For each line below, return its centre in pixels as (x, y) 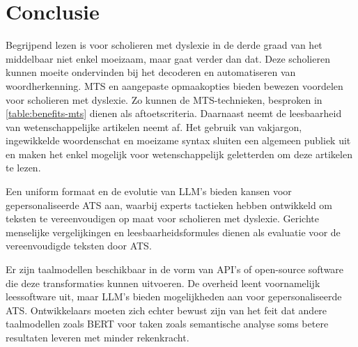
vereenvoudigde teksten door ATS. (79, 246)
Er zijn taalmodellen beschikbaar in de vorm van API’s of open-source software (175, 269)
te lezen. (23, 168)
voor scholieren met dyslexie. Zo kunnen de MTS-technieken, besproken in (164, 99)
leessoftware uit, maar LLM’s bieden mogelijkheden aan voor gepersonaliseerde (174, 296)
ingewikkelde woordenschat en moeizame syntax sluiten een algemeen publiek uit (178, 140)
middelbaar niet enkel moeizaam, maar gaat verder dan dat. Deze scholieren (168, 58)
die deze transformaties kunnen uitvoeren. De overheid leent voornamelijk (163, 283)
